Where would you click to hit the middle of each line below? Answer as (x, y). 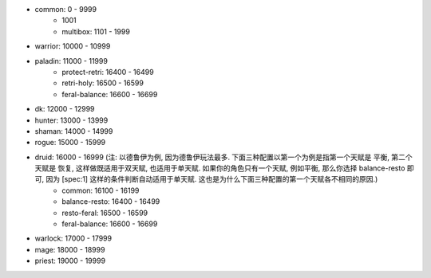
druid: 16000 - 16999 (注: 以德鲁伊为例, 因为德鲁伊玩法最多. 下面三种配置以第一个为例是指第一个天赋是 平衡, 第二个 (223, 157)
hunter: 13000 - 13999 (71, 120)
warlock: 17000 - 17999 (73, 238)
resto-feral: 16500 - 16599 (105, 213)
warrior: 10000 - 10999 (73, 46)
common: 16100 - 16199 (101, 190)
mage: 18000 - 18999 (70, 249)
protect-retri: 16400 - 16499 (108, 72)
